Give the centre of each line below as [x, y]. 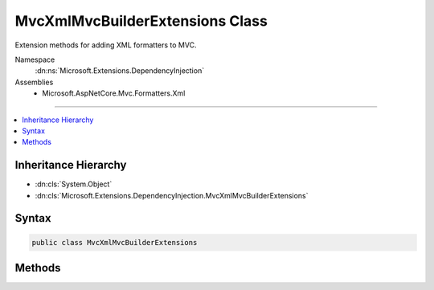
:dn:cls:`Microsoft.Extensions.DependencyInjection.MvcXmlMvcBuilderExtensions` [172, 195]
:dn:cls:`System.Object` [74, 184]
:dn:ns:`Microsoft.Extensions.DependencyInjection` [120, 71]
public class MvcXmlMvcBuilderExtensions [115, 242]
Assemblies [34, 82]
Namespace [35, 59]
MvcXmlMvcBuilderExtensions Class [141, 21]
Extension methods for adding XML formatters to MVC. [106, 45]
